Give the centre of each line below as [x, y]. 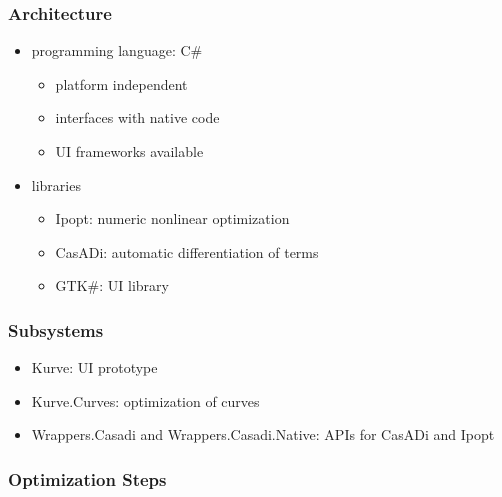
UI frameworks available [129, 151]
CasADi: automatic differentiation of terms [187, 251]
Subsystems [56, 329]
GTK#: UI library [112, 285]
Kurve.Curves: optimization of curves [145, 400]
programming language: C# [117, 50]
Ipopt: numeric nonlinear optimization [172, 218]
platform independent [121, 83]
